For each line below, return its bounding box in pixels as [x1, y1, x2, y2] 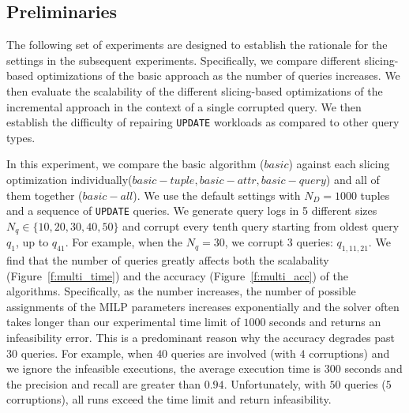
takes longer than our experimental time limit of [6, 314, 240, 330]
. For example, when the [65, 234, 183, 250]
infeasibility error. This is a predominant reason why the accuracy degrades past [6, 329, 395, 346]
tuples [360, 186, 390, 203]
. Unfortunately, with [223, 375, 326, 392]
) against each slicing [288, 156, 390, 172]
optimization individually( [6, 171, 133, 188]
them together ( [6, 186, 83, 203]
